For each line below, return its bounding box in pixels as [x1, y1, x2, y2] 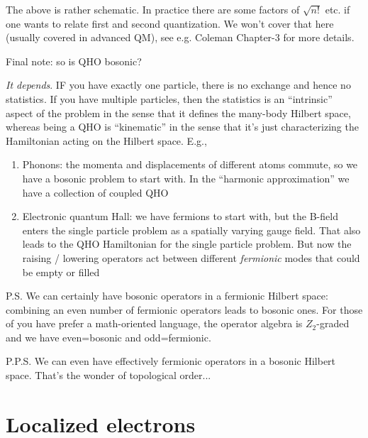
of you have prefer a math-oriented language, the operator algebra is [6, 316, 303, 331]
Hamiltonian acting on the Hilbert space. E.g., [6, 133, 207, 148]
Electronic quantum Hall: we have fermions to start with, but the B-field [22, 209, 338, 224]
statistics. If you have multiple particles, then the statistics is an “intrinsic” [6, 91, 333, 106]
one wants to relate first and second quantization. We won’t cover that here [6, 16, 334, 31]
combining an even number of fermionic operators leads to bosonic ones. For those [6, 302, 363, 317]
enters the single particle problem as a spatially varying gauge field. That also [22, 222, 361, 237]
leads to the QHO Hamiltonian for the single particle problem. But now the [22, 236, 352, 251]
